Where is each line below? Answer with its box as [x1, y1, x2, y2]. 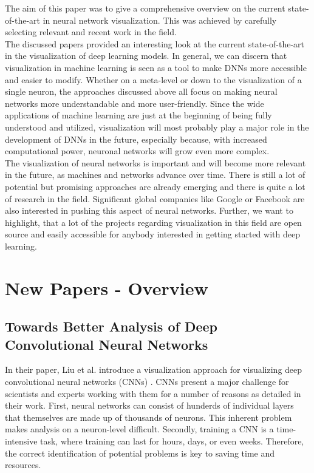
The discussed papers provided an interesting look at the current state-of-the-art [5, 37, 305, 50]
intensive [5, 435, 38, 447]
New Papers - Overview [5, 275, 208, 300]
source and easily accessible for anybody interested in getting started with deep [5, 228, 300, 240]
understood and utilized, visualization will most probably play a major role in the [5, 120, 309, 133]
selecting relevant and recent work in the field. [5, 26, 177, 38]
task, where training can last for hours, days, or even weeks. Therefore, [40, 435, 304, 447]
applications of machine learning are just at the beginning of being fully [5, 109, 272, 121]
